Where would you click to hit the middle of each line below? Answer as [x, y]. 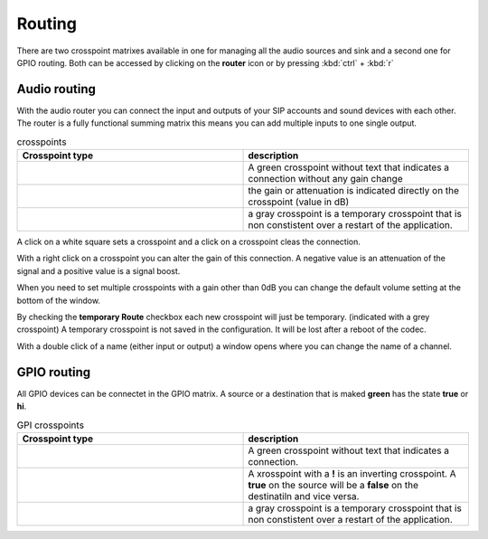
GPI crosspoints [51, 425]
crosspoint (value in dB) [299, 202]
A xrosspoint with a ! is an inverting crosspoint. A [352, 473]
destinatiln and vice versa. [304, 496]
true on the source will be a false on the [333, 485]
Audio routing [56, 89]
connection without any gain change [325, 179]
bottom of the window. [59, 300]
